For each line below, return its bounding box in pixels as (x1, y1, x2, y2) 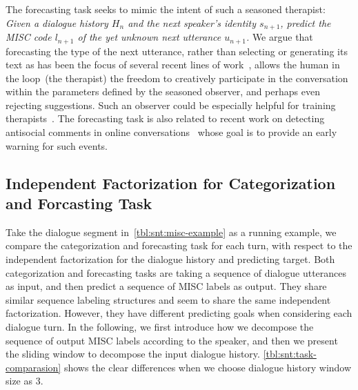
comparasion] (6, 360, 61, 374)
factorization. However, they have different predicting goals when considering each (6, 306, 352, 320)
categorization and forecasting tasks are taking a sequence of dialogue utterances (6, 265, 347, 280)
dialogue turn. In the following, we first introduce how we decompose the (6, 320, 314, 333)
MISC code (6, 30, 52, 44)
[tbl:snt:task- (263, 347, 317, 361)
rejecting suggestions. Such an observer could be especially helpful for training (6, 97, 336, 112)
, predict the (280, 15, 331, 30)
